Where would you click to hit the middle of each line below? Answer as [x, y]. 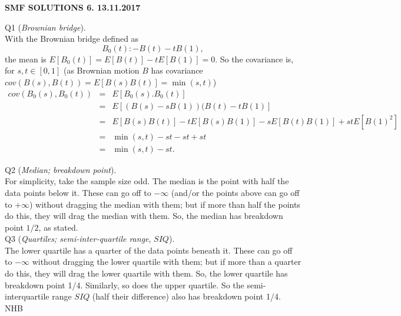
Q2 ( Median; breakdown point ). [61, 169]
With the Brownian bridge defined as [72, 39]
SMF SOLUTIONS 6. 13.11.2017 [73, 7]
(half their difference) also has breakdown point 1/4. [186, 296]
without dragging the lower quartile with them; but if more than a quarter [167, 262]
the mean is [26, 59]
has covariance [177, 70]
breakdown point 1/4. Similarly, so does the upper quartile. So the [125, 285]
